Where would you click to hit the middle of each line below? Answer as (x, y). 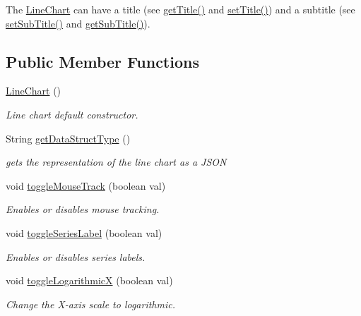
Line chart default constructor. (72, 114)
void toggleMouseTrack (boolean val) (86, 185)
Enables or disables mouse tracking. (83, 209)
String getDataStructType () (68, 138)
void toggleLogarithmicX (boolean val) (89, 280)
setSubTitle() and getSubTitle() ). (78, 23)
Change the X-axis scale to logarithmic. (91, 304)
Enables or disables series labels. (76, 256)
